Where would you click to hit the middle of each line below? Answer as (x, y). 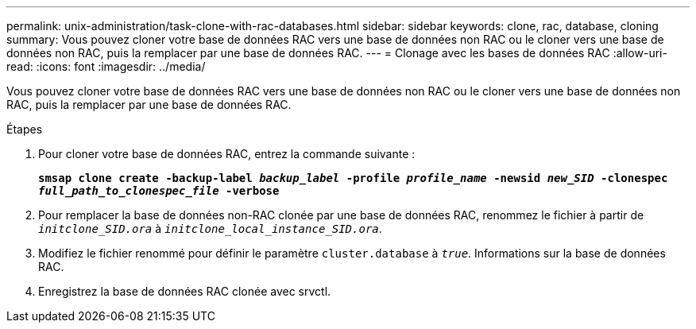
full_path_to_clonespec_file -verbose (159, 191)
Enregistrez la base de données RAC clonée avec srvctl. (185, 291)
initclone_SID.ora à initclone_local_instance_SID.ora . (210, 228)
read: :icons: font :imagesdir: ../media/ (106, 66)
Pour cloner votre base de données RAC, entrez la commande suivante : (227, 154)
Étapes (25, 129)
